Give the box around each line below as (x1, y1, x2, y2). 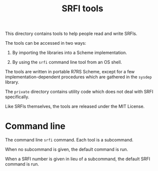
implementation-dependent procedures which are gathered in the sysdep (5, 74, 152, 80)
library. (5, 79, 20, 85)
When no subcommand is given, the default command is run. (5, 146, 129, 152)
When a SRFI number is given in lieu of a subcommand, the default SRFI (5, 156, 151, 162)
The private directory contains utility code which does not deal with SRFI (5, 89, 154, 95)
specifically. (5, 94, 29, 100)
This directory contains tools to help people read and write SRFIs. (5, 30, 137, 37)
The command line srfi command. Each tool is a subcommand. (5, 137, 133, 143)
